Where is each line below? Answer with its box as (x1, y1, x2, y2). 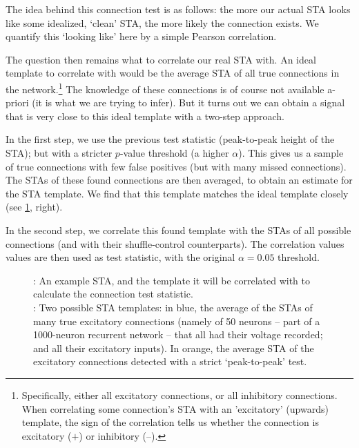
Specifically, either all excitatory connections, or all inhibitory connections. (21, 387, 338, 402)
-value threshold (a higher (119, 146, 229, 159)
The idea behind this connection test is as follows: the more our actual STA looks (6, 2, 351, 16)
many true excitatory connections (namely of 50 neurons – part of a (33, 313, 320, 328)
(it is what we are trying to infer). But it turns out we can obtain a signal (32, 95, 345, 110)
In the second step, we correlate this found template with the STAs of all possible (6, 222, 351, 237)
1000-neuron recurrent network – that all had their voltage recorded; (33, 327, 323, 342)
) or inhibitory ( (79, 428, 147, 442)
